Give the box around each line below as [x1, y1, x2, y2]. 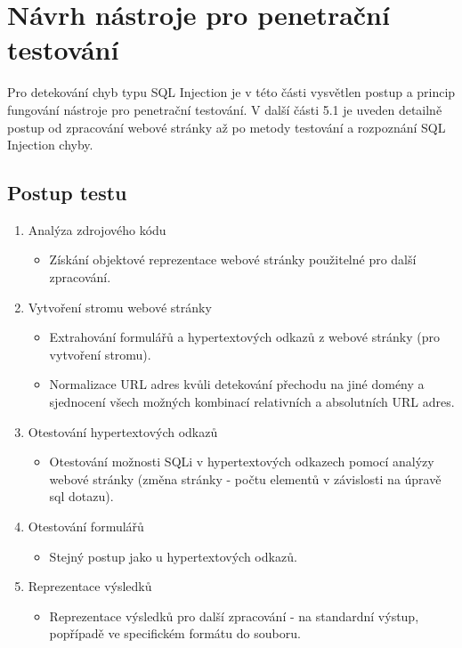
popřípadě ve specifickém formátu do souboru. [49, 624, 301, 643]
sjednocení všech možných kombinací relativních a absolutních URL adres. [49, 393, 455, 411]
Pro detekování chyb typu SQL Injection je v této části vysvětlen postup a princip [7, 83, 456, 101]
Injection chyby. [7, 135, 93, 154]
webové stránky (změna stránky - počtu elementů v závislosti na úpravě [49, 469, 442, 488]
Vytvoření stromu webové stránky [28, 297, 212, 316]
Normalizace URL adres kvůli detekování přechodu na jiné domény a [49, 375, 425, 393]
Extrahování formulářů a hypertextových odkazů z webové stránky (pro [49, 328, 441, 346]
